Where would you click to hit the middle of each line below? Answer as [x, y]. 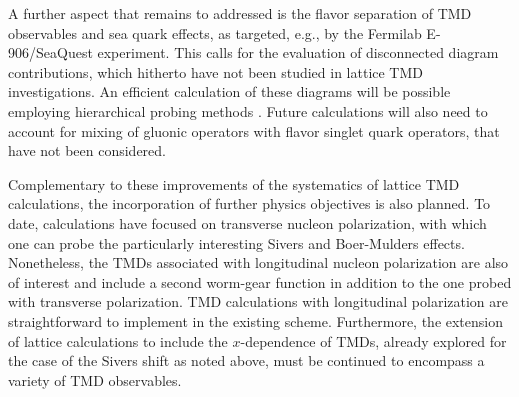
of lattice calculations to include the [118, 340]
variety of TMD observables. [95, 379]
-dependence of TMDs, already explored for [373, 340]
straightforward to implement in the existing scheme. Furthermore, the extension [256, 320]
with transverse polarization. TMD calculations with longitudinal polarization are [258, 301]
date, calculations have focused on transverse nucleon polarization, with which [247, 222]
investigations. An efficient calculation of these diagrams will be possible [229, 91]
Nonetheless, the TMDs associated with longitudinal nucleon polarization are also [258, 262]
